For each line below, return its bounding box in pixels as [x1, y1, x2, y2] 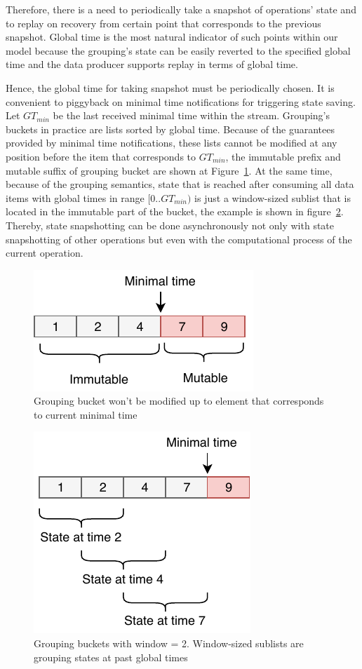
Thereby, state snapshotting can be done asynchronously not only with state [6, 217, 335, 232]
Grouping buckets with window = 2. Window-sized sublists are [34, 636, 304, 651]
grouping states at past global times [34, 649, 188, 664]
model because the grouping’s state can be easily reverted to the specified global [6, 43, 351, 58]
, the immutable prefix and [225, 149, 341, 163]
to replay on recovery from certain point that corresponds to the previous [6, 15, 321, 30]
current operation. [6, 245, 83, 260]
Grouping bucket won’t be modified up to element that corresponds [34, 393, 324, 408]
